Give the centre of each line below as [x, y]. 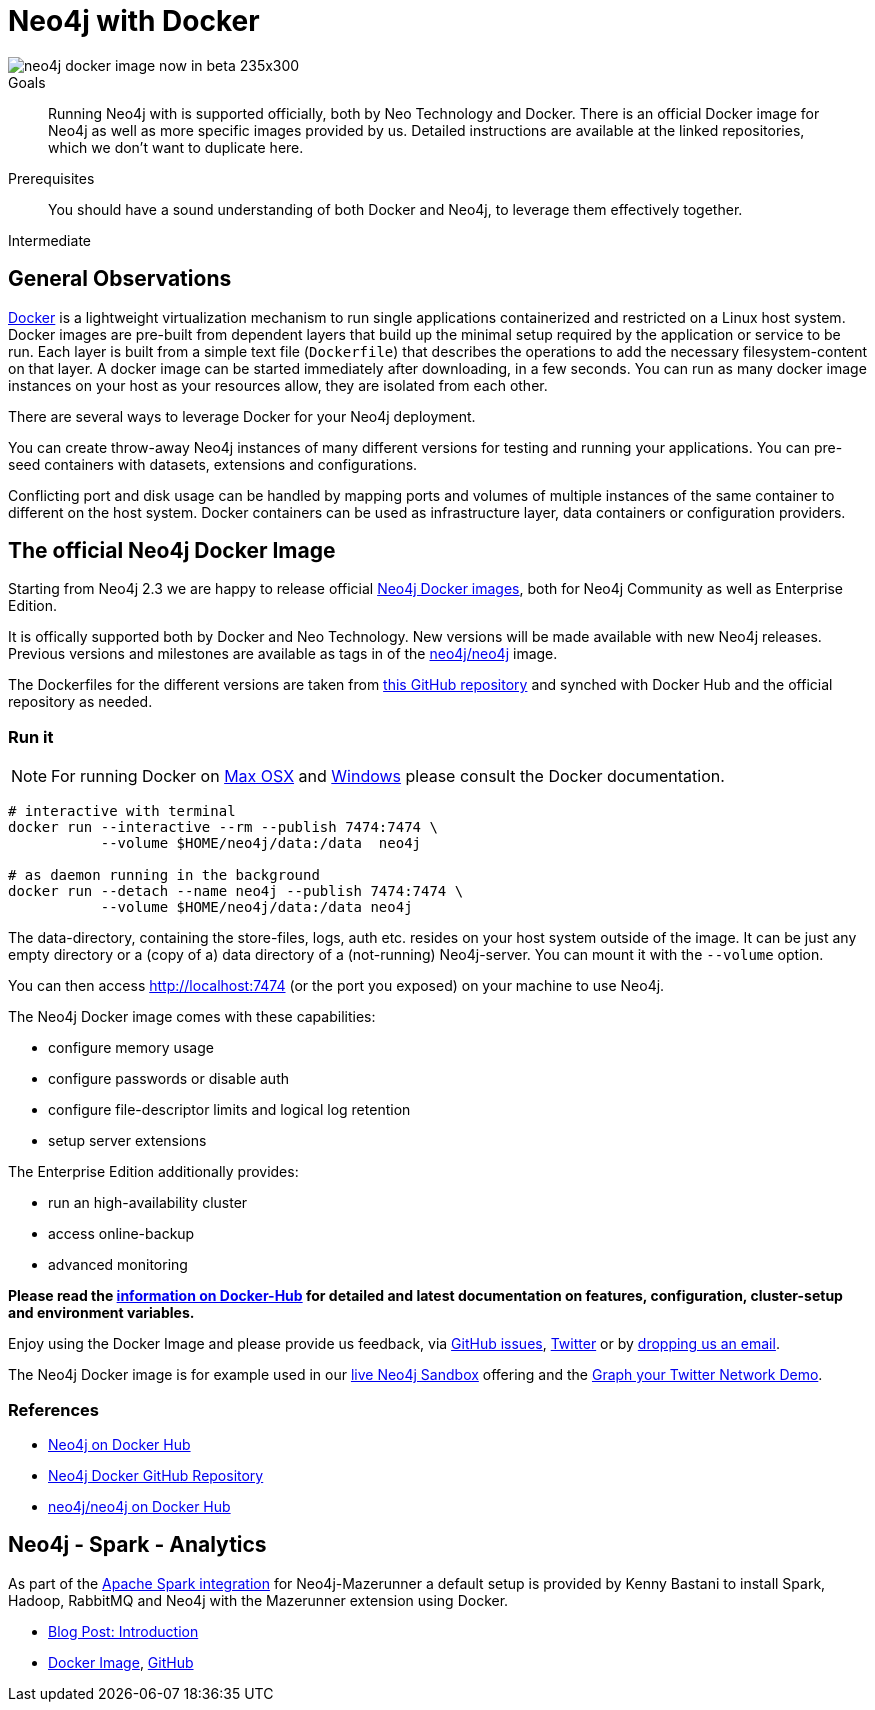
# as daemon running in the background [164, 875]
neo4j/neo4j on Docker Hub [139, 1506]
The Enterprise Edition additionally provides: [153, 1172]
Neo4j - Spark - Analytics [137, 1545]
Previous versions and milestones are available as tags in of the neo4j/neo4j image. [283, 654]
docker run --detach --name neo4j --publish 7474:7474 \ [236, 891]
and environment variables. [101, 1313]
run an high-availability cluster [148, 1203]
